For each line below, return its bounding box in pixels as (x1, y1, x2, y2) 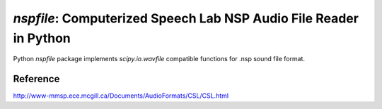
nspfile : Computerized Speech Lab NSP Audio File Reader (13, 11, 359, 26)
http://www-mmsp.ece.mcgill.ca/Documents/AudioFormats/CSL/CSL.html (13, 91, 229, 100)
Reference (13, 73, 60, 85)
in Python (13, 30, 71, 46)
